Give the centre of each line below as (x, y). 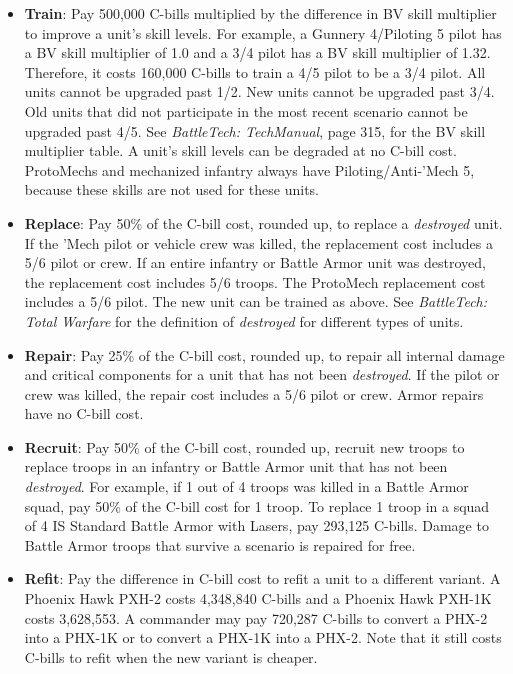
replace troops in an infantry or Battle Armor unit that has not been (236, 466)
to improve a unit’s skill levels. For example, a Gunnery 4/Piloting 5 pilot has (263, 32)
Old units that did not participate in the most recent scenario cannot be (246, 110)
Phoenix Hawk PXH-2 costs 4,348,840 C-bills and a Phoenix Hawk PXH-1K (258, 598)
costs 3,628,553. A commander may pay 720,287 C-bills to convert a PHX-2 (256, 617)
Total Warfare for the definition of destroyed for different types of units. (244, 320)
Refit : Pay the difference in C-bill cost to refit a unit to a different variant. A (262, 578)
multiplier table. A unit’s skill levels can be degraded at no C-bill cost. (240, 150)
